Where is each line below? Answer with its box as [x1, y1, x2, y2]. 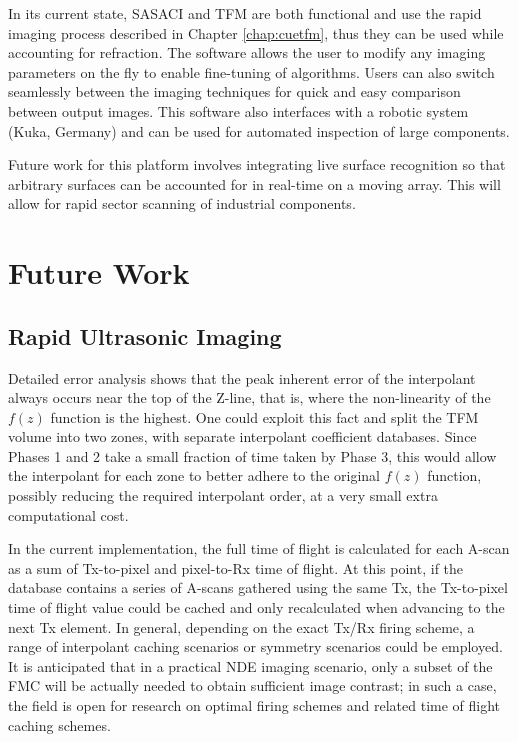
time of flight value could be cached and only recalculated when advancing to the [8, 597, 505, 618]
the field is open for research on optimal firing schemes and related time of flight [8, 695, 501, 716]
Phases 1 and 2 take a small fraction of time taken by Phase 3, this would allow [8, 445, 497, 466]
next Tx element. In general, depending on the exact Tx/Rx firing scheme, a [8, 616, 475, 637]
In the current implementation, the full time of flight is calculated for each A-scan [8, 538, 510, 559]
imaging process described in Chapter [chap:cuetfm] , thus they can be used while [8, 22, 504, 43]
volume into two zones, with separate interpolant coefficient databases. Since [8, 426, 477, 447]
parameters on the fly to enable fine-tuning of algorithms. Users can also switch [8, 61, 495, 82]
